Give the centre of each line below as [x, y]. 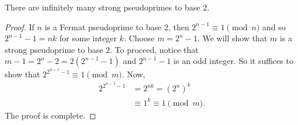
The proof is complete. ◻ [51, 115]
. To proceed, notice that [154, 49]
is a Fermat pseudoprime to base [103, 26]
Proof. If [20, 26]
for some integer [88, 38]
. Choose [139, 38]
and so [274, 26]
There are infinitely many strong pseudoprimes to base [103, 7]
